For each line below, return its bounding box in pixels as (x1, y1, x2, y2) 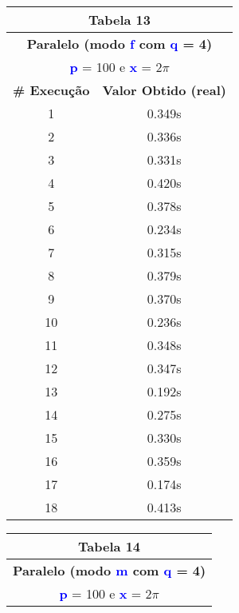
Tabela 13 (88, 10, 151, 29)
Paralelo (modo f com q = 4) (26, 34, 213, 53)
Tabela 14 (78, 537, 141, 555)
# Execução (13, 81, 90, 99)
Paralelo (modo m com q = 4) (13, 561, 206, 579)
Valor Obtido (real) (102, 81, 226, 99)
